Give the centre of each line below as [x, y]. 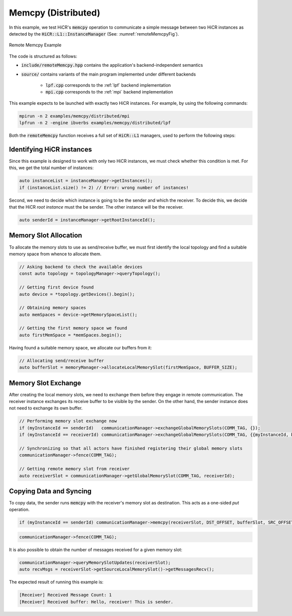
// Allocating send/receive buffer [62, 360]
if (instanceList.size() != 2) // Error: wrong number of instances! [104, 187]
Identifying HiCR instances [50, 149]
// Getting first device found [57, 287]
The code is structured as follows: [43, 56]
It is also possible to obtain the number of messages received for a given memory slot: [96, 550]
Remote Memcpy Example [35, 45]
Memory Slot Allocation [46, 236]
